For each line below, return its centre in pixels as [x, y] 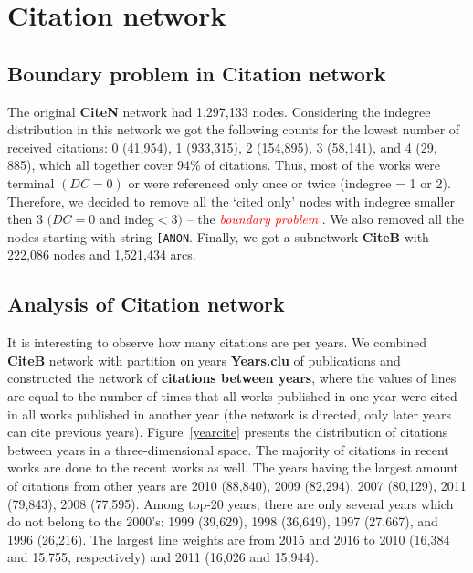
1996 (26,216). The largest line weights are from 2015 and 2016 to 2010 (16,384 [229, 539]
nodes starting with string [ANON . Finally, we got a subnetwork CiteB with [218, 236]
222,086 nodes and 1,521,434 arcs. [102, 255]
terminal [31, 182]
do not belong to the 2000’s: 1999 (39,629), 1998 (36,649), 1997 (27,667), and [223, 521]
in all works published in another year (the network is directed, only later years [229, 414]
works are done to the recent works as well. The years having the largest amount [233, 467]
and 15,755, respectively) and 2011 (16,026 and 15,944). [163, 557]
